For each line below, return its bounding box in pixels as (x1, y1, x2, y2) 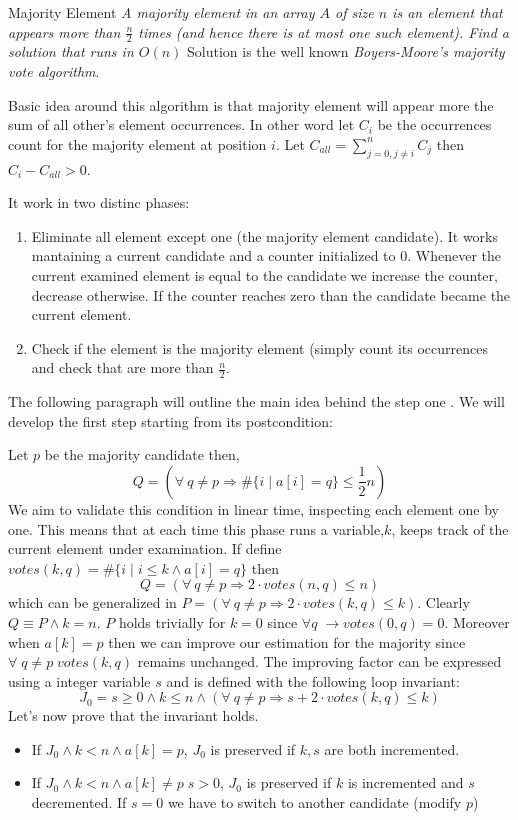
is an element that (392, 2, 503, 22)
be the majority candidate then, (44, 444, 240, 465)
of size (335, 2, 374, 22)
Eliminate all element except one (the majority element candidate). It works (31, 225, 498, 246)
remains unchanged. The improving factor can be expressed (137, 651, 502, 672)
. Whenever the (407, 245, 501, 266)
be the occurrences (377, 114, 492, 135)
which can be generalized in (8, 592, 177, 613)
